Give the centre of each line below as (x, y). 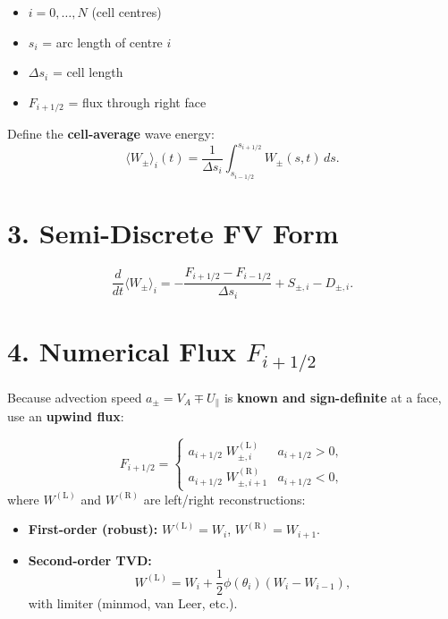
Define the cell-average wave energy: (111, 134)
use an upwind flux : (66, 416)
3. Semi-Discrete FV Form (173, 232)
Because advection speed (75, 397)
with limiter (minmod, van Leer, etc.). (133, 603)
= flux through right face (137, 102)
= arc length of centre (102, 42)
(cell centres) (127, 12)
